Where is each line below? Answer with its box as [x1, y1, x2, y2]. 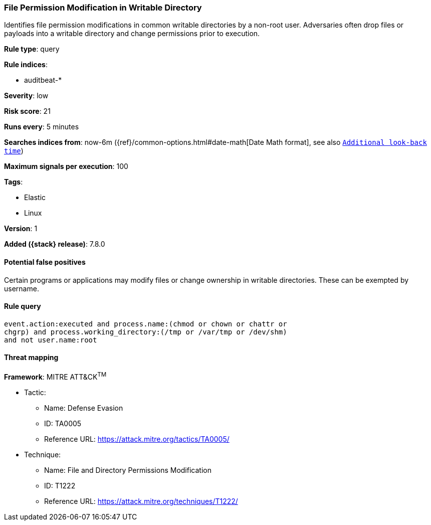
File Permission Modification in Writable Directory [4, 3, 202, 13]
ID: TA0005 [44, 419, 82, 428]
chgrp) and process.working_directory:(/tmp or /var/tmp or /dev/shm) [4, 327, 287, 336]
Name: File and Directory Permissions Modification [44, 465, 211, 474]
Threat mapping [4, 353, 59, 362]
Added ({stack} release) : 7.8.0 [4, 240, 105, 249]
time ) [4, 146, 24, 155]
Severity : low [4, 91, 49, 100]
